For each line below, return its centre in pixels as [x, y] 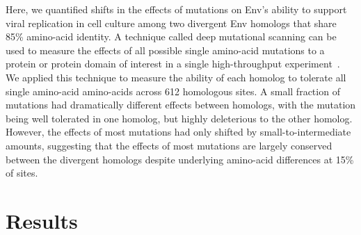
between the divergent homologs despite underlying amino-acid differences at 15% [180, 159]
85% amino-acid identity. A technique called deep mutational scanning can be [171, 37]
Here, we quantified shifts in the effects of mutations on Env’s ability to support [176, 9]
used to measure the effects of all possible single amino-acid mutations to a [165, 50]
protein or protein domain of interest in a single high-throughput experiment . [173, 64]
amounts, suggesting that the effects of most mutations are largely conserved [169, 145]
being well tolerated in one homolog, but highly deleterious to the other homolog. [179, 118]
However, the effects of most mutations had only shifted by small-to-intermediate [178, 132]
